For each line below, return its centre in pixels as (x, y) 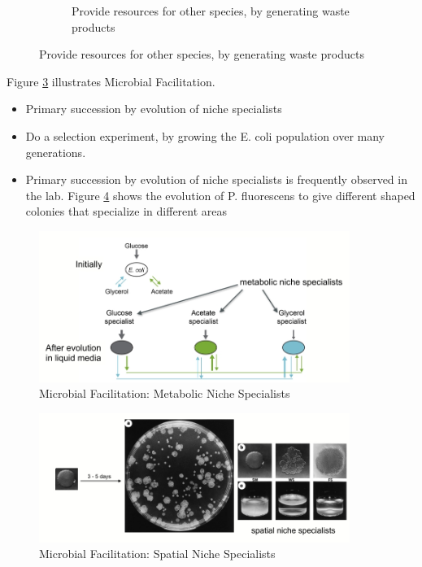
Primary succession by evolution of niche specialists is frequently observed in (216, 179)
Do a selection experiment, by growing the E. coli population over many (205, 135)
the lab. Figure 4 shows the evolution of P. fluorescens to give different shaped (220, 195)
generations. (56, 152)
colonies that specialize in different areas (126, 211)
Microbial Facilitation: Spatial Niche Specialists (157, 554)
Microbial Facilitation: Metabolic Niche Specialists (165, 393)
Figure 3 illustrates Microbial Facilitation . (111, 81)
